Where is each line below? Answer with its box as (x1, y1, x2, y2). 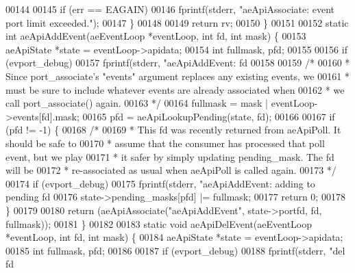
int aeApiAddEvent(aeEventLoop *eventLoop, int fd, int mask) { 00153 (5, 29, 306, 43)
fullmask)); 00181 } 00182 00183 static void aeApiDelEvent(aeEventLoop (5, 216, 313, 231)
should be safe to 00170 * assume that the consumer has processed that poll (5, 135, 325, 150)
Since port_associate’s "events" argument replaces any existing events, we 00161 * (5, 68, 350, 83)
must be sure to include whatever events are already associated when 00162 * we (5, 82, 345, 96)
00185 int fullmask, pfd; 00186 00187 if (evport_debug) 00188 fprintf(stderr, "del (5, 243, 345, 257)
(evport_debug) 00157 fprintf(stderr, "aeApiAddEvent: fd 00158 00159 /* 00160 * (5, 55, 350, 70)
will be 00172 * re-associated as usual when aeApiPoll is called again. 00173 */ (5, 163, 336, 177)
